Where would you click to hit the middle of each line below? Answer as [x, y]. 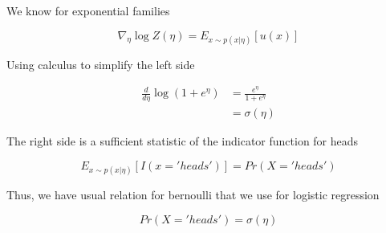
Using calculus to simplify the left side [101, 64]
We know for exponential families [88, 10]
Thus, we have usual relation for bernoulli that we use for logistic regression [193, 195]
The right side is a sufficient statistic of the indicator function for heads [183, 141]
